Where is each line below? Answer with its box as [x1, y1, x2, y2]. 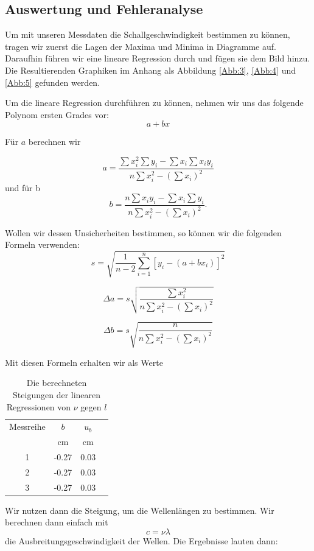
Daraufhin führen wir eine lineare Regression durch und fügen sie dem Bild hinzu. [5, 52, 310, 65]
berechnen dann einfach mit [5, 516, 108, 528]
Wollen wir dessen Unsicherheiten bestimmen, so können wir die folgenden [5, 226, 282, 239]
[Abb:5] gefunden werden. [5, 75, 100, 88]
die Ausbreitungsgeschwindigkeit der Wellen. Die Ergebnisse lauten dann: [5, 535, 278, 547]
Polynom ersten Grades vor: [5, 108, 109, 121]
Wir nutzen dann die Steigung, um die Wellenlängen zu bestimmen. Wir [5, 504, 274, 516]
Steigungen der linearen [13, 388, 101, 401]
